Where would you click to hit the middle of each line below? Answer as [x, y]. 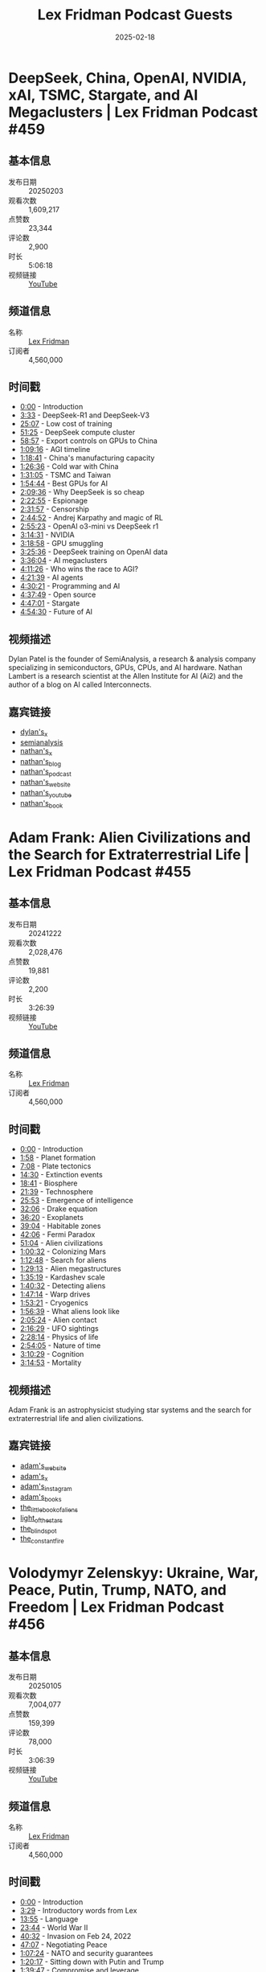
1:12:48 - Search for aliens [63, 1260]
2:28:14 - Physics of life [59, 1337]
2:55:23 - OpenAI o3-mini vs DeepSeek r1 [89, 526]
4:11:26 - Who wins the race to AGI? [79, 569]
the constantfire [42, 1540]
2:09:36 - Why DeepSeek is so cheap [82, 492]
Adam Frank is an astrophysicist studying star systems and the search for [130, 1410]
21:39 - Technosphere [57, 1192]
